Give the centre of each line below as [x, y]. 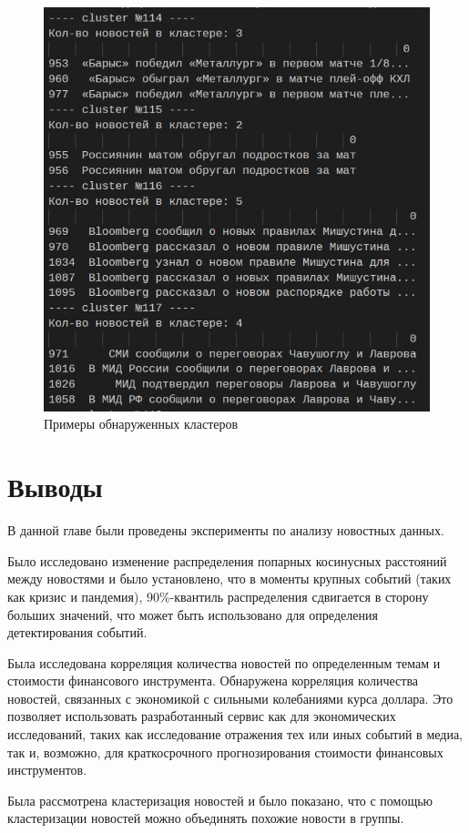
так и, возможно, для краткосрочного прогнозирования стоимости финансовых [225, 752]
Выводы [55, 487]
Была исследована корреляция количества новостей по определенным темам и [224, 662]
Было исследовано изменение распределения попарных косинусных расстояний [227, 560]
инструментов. [47, 770]
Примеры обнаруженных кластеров [141, 424]
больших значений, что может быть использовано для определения [193, 614]
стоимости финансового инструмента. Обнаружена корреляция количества [213, 681]
